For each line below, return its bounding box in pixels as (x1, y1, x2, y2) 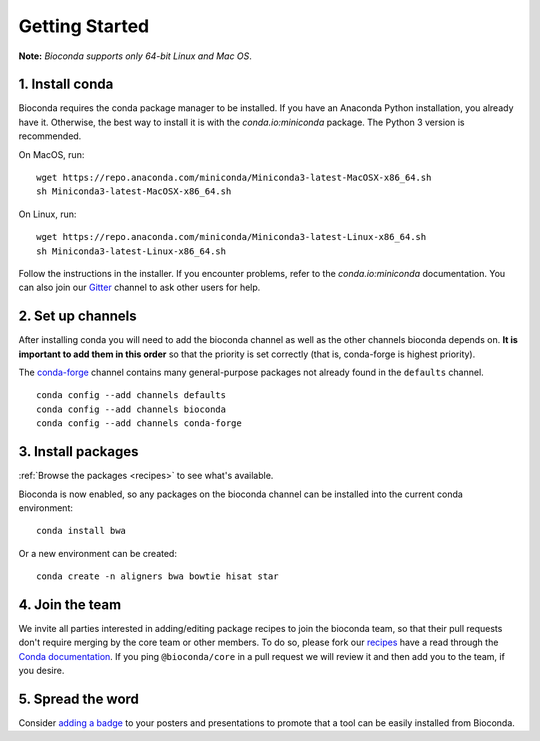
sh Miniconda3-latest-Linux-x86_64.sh (36, 245, 227, 257)
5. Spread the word (18, 690, 140, 707)
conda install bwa (36, 525, 127, 537)
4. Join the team (18, 596, 122, 613)
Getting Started (18, 15, 150, 37)
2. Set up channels (18, 308, 137, 325)
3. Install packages (18, 443, 139, 460)
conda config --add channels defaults (36, 390, 227, 401)
